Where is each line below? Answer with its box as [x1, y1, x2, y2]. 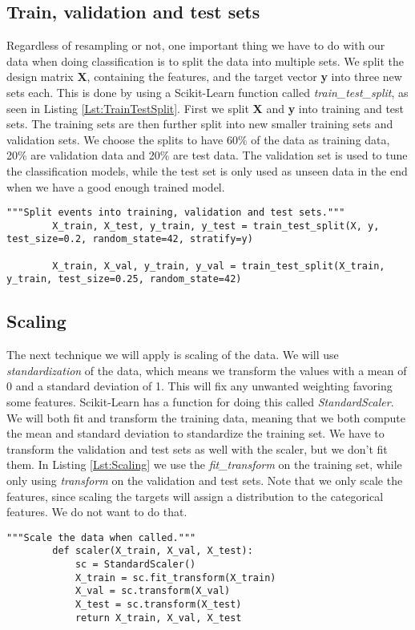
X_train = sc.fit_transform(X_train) [75, 571, 276, 584]
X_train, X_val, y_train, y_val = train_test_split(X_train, [52, 260, 385, 272]
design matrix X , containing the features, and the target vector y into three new [6, 68, 402, 85]
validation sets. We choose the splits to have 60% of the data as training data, [6, 131, 390, 147]
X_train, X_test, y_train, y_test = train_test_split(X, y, [52, 220, 380, 232]
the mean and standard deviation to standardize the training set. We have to [6, 425, 385, 442]
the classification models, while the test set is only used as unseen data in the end [6, 162, 408, 179]
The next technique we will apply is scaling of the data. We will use [6, 346, 339, 363]
